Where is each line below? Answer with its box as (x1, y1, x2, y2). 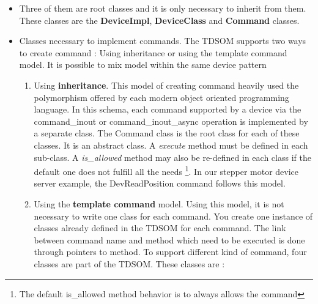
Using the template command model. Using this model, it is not (34, 197, 284, 210)
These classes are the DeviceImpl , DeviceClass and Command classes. (19, 13, 300, 26)
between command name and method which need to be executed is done (34, 233, 305, 246)
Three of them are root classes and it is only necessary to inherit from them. (19, 2, 306, 14)
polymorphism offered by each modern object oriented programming (34, 91, 289, 103)
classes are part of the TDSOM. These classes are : (34, 257, 225, 270)
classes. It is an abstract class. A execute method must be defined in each (34, 138, 308, 151)
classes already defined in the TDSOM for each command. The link (34, 221, 286, 234)
